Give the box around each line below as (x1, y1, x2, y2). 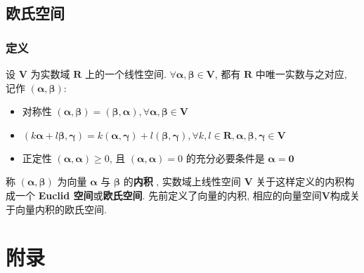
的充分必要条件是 (186, 150, 265, 165)
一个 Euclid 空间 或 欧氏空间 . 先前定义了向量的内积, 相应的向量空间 (15, 187, 322, 202)
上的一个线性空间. (84, 67, 167, 81)
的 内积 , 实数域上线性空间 (123, 174, 241, 189)
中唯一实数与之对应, (255, 67, 347, 81)
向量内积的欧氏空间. (15, 201, 107, 216)
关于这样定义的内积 (256, 174, 345, 189)
